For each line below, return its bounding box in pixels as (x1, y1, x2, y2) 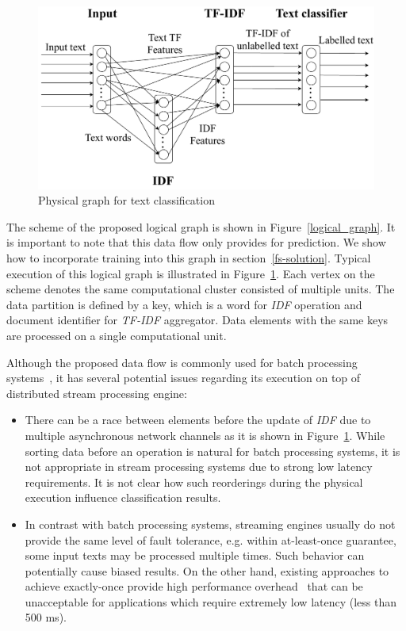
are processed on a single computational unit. (6, 327, 227, 343)
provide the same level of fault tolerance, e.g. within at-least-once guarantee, (25, 531, 396, 548)
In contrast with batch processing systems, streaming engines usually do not (25, 515, 396, 532)
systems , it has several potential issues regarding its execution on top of (6, 369, 361, 386)
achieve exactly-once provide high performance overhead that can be (25, 578, 363, 595)
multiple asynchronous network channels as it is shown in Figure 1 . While (25, 426, 385, 443)
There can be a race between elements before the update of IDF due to (25, 411, 371, 428)
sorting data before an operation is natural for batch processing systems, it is (25, 442, 400, 459)
